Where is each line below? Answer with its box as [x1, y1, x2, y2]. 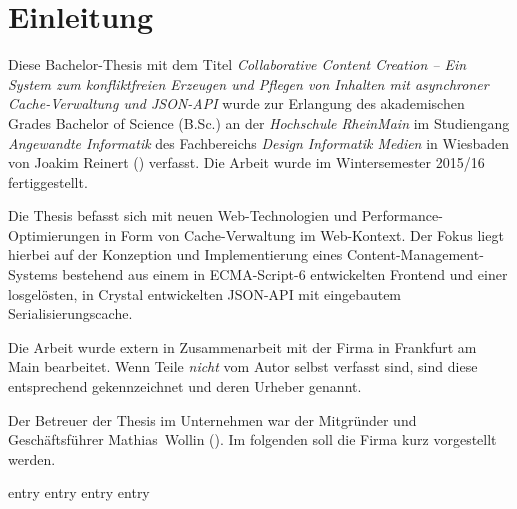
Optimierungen [8, 224, 100, 245]
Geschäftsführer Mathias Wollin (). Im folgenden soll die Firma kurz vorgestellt [8, 429, 497, 450]
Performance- [361, 205, 443, 226]
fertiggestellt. [8, 171, 88, 192]
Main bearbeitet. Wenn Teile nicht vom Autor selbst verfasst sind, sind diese [8, 356, 478, 377]
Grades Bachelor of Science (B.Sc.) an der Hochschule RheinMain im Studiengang [8, 112, 510, 133]
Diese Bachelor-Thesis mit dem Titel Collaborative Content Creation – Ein [8, 54, 467, 75]
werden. [8, 448, 56, 469]
